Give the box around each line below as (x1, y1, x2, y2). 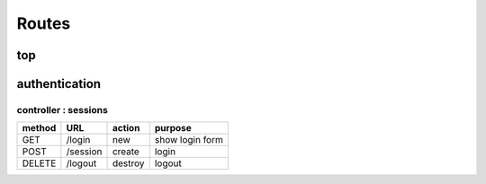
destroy (112, 157, 145, 170)
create (112, 145, 139, 158)
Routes (16, 13, 71, 33)
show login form (154, 134, 224, 146)
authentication (16, 76, 102, 92)
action (112, 122, 140, 135)
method (22, 122, 57, 135)
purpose (154, 122, 193, 135)
